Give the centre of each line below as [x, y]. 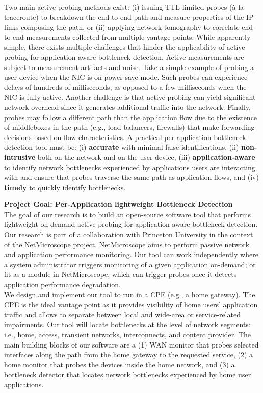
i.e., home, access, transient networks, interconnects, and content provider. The [127, 334]
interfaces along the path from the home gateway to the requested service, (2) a [128, 354]
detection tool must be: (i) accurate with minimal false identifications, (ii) [122, 147]
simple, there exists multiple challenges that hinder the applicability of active [125, 47]
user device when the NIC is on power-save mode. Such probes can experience [126, 77]
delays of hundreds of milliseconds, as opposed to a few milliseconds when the [125, 87]
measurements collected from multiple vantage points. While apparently [138, 37]
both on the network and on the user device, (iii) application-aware [146, 157]
